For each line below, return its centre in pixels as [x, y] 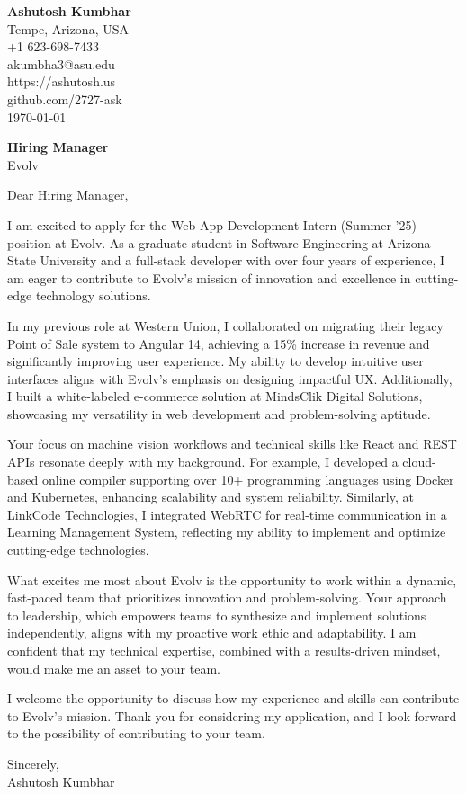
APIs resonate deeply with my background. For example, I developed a [203, 462]
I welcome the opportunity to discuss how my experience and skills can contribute [233, 698]
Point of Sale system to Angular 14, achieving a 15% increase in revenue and [219, 343]
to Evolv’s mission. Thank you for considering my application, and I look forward [232, 715]
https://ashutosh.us [62, 81]
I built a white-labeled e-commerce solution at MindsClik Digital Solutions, [215, 396]
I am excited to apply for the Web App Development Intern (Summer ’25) [212, 224]
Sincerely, [33, 763]
